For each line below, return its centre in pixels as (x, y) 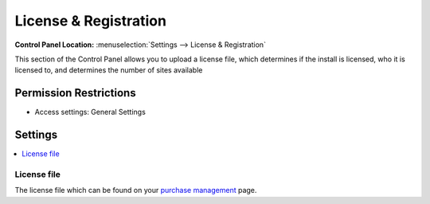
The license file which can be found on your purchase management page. (136, 190)
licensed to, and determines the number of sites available (109, 70)
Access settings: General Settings (90, 112)
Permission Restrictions (75, 93)
